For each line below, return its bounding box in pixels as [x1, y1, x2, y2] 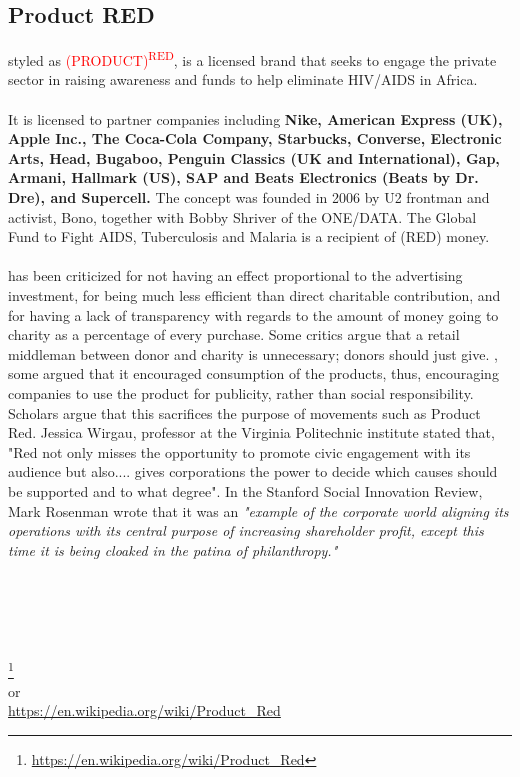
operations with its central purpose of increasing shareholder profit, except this [8, 520, 484, 541]
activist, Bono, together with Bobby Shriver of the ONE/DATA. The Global [8, 206, 477, 227]
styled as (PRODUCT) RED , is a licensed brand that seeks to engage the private [8, 47, 497, 70]
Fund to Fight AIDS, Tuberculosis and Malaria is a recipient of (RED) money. [8, 226, 490, 247]
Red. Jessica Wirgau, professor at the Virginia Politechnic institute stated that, [8, 422, 495, 443]
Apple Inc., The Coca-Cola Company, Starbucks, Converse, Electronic [8, 128, 502, 149]
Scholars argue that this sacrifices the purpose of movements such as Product [8, 402, 481, 423]
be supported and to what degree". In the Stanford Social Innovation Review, [8, 480, 483, 501]
